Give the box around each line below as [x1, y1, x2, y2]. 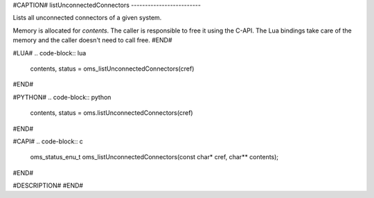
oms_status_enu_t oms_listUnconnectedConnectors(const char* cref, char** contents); [30, 153, 279, 161]
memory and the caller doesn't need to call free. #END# [12, 36, 172, 44]
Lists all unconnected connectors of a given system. [12, 14, 162, 22]
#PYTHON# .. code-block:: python [12, 93, 112, 101]
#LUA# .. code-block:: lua [12, 48, 87, 57]
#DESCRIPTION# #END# [12, 181, 83, 190]
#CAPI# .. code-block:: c [12, 137, 83, 145]
